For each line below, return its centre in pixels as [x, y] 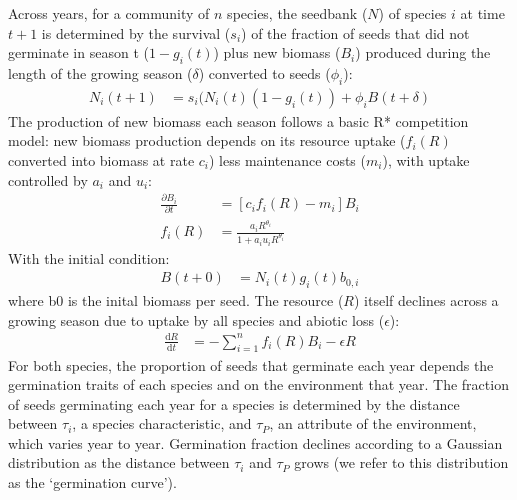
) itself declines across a [426, 299]
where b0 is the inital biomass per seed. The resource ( [176, 299]
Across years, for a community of [109, 13]
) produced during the [423, 52]
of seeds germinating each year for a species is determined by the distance [234, 403]
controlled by [48, 179]
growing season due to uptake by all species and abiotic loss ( [196, 319]
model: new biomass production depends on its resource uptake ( [207, 140]
